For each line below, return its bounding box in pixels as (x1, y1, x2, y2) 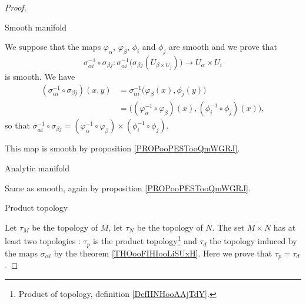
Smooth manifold (5, 21, 67, 33)
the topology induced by (209, 235, 297, 247)
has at (273, 221, 296, 233)
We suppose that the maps (5, 40, 101, 53)
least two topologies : (5, 235, 81, 247)
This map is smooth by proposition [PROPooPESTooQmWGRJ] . (5, 142, 240, 154)
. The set (212, 221, 245, 233)
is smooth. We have (5, 70, 75, 82)
